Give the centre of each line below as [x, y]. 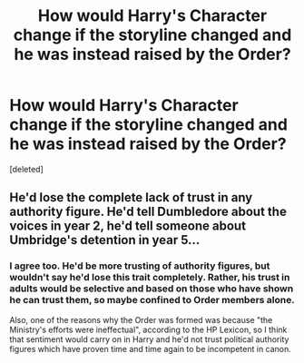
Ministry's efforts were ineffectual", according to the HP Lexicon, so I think [148, 329]
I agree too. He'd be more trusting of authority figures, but [140, 266]
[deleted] [26, 169]
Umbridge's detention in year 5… [105, 240]
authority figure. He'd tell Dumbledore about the [148, 212]
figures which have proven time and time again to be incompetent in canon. [151, 348]
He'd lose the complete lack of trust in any [131, 197]
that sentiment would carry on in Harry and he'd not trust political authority [149, 339]
